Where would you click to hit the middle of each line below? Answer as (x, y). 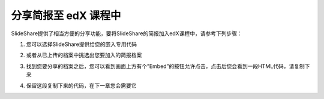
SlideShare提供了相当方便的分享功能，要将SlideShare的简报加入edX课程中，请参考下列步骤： (127, 33)
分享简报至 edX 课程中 (66, 16)
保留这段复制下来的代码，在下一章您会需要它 (81, 85)
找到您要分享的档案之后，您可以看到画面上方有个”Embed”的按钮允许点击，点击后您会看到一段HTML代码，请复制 (166, 66)
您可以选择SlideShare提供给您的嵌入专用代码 (82, 44)
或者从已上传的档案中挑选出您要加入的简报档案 (84, 55)
